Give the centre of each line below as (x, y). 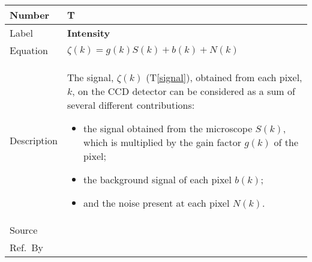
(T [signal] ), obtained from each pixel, (224, 77)
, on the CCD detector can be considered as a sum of (184, 91)
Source (24, 230)
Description (34, 140)
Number (30, 15)
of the (286, 142)
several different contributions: (131, 105)
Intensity (88, 33)
